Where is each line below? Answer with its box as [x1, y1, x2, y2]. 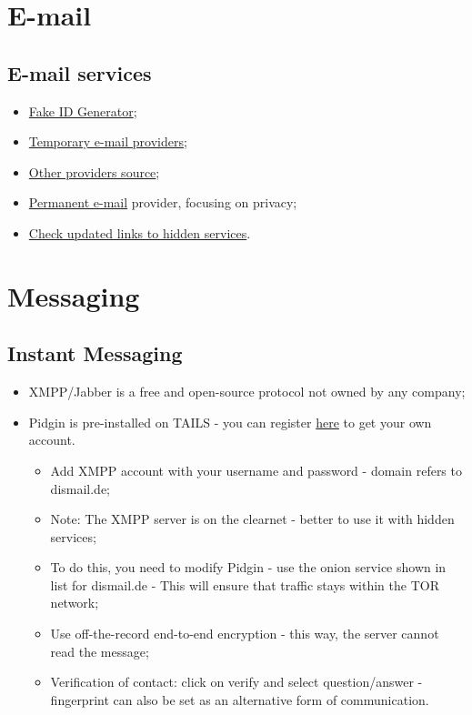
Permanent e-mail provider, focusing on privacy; [28, 193, 297, 212]
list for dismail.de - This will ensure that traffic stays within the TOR [50, 575, 439, 594]
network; [50, 593, 99, 612]
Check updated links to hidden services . [28, 223, 251, 242]
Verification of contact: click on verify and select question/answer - [50, 672, 423, 691]
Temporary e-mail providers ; [28, 132, 187, 151]
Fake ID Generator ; [28, 101, 137, 120]
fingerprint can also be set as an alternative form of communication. [50, 690, 429, 709]
